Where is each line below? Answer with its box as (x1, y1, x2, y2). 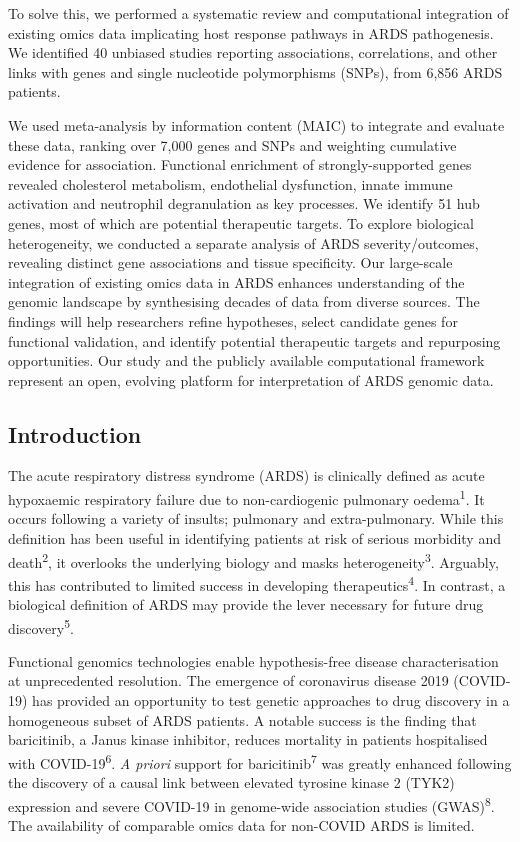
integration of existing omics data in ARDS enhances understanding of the (8, 271, 465, 292)
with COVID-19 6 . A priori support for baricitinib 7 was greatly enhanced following (8, 749, 512, 773)
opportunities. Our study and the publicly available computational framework (8, 350, 485, 371)
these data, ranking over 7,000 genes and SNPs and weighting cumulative (8, 134, 457, 155)
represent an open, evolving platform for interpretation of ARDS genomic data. (8, 369, 494, 390)
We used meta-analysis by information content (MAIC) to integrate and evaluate (8, 114, 505, 135)
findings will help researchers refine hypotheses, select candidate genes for (8, 310, 458, 331)
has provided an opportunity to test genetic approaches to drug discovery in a (32, 690, 510, 711)
